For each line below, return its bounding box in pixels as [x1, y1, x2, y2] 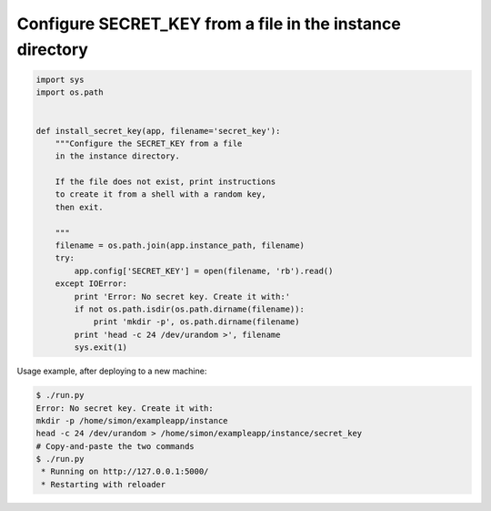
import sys [35, 74, 85, 85]
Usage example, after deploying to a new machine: [16, 365, 207, 377]
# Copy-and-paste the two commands [35, 441, 195, 451]
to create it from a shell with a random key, [55, 189, 267, 199]
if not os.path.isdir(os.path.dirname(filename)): [74, 303, 305, 314]
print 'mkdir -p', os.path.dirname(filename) [93, 317, 300, 327]
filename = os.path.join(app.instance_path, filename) [55, 240, 305, 250]
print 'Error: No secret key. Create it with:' [74, 291, 291, 301]
